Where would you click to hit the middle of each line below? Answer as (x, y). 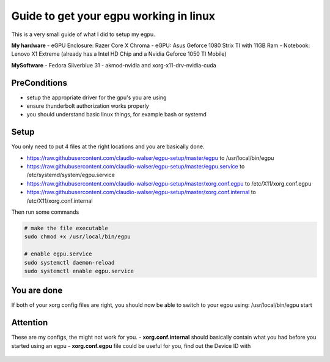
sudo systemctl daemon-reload (69, 262)
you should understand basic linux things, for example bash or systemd (117, 115)
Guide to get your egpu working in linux (113, 16)
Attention (30, 322)
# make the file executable (66, 228)
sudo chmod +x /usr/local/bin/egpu (77, 237)
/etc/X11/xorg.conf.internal (60, 201)
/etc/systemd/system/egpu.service (71, 175)
